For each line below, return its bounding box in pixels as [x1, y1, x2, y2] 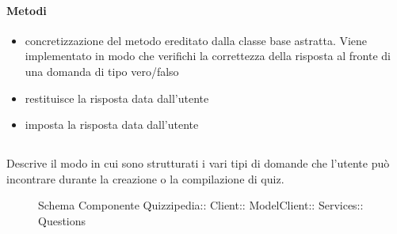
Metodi [6, 2, 47, 18]
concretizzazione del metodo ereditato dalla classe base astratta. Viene [25, 32, 368, 48]
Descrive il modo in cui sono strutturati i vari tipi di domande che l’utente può [6, 155, 390, 172]
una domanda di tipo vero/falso [25, 62, 179, 79]
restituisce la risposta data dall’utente [25, 89, 209, 106]
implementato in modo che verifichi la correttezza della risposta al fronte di [25, 47, 391, 64]
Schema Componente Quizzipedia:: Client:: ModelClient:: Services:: [38, 197, 364, 213]
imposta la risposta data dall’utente [25, 116, 199, 133]
